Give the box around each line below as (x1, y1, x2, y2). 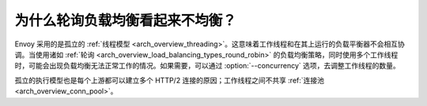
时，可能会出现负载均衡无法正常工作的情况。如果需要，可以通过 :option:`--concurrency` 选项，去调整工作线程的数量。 (14, 61, 400, 71)
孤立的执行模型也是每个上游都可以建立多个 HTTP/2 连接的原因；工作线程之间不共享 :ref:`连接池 (14, 75, 324, 85)
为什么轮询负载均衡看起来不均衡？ (14, 12, 237, 29)
